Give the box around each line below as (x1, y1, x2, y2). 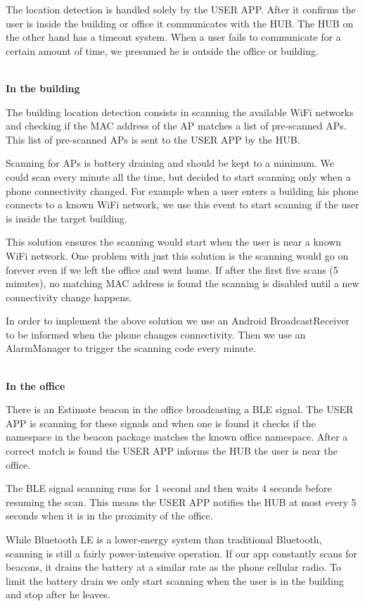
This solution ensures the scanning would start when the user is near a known (6, 234, 342, 249)
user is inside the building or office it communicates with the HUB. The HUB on (6, 15, 354, 30)
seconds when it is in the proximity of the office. (6, 508, 213, 523)
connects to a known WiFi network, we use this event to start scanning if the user (6, 197, 359, 212)
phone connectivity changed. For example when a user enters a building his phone (6, 183, 359, 198)
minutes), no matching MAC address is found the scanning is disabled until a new (6, 276, 359, 291)
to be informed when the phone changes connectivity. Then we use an (6, 327, 306, 341)
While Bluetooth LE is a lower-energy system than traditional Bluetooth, (6, 532, 322, 546)
